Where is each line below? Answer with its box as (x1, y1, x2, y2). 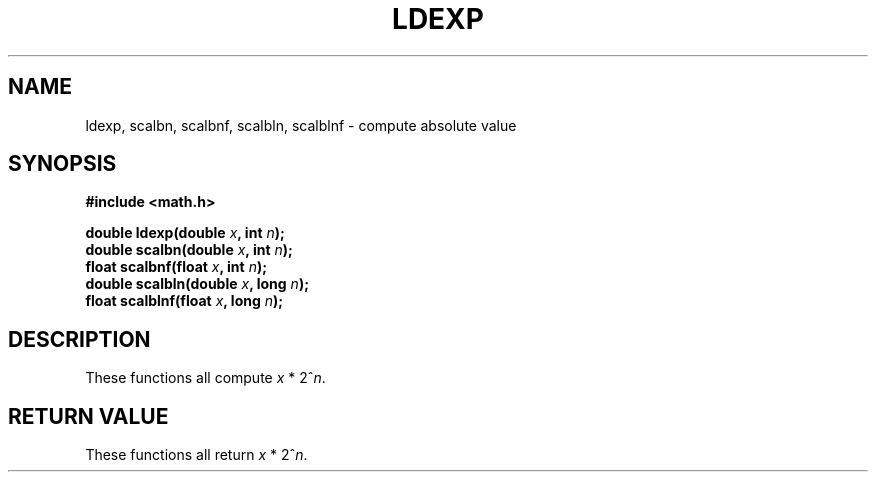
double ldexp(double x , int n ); (85, 224, 285, 242)
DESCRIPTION (8, 326, 151, 352)
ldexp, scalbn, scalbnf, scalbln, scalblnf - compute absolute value (85, 116, 517, 134)
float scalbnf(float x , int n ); (85, 258, 268, 276)
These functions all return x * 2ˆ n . (85, 446, 308, 464)
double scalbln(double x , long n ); (85, 275, 309, 293)
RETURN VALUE (8, 403, 169, 429)
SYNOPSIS (8, 151, 117, 177)
